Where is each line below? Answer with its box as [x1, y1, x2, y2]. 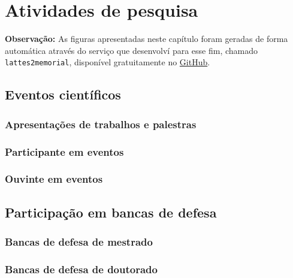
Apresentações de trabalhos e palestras [5, 116, 197, 131]
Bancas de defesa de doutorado [5, 261, 158, 276]
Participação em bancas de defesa [5, 203, 217, 221]
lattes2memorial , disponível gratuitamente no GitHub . [5, 56, 210, 68]
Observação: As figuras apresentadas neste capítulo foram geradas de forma [5, 32, 288, 45]
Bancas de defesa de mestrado [5, 234, 153, 249]
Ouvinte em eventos [5, 171, 103, 186]
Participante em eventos [5, 144, 124, 159]
